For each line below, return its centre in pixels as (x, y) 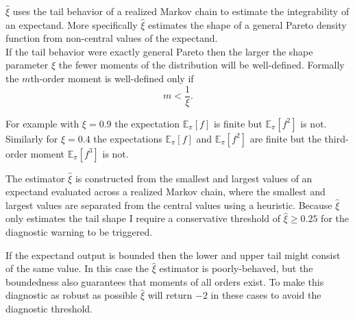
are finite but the (285, 138)
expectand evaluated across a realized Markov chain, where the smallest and (166, 192)
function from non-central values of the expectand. (112, 38)
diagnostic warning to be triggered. (79, 232)
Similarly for (32, 138)
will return (170, 295)
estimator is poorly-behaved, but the (236, 268)
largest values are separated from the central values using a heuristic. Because (169, 205)
